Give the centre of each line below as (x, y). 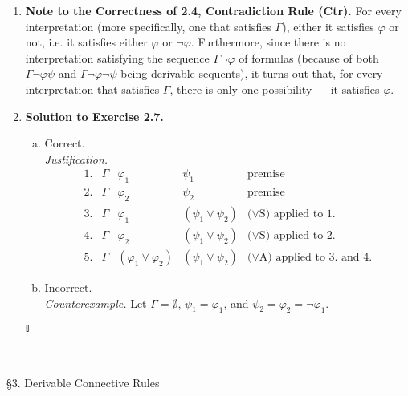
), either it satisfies (328, 26)
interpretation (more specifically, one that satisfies (148, 26)
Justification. (76, 158)
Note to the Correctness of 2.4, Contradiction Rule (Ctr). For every (213, 10)
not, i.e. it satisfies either (86, 42)
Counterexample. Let (96, 303)
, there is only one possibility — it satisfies (275, 89)
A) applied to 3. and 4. (316, 258)
